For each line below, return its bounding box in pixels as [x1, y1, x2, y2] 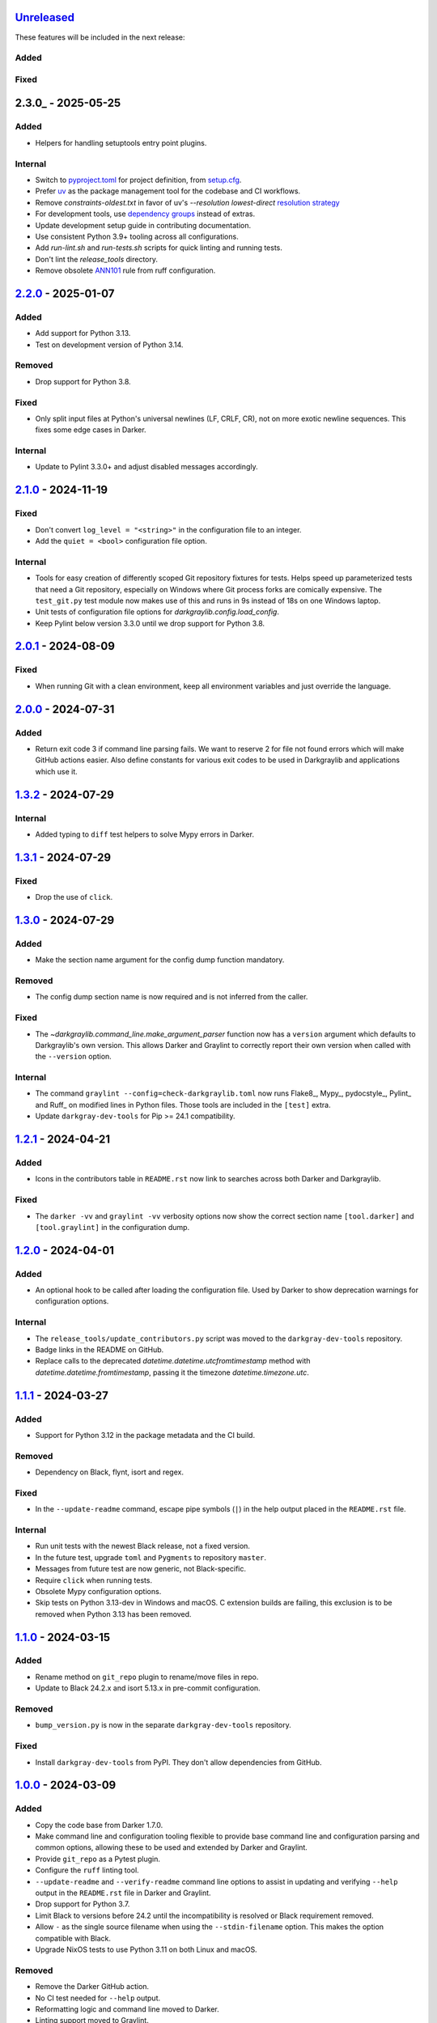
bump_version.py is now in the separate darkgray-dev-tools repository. [35, 1720, 291, 1730]
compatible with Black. [35, 1933, 112, 1943]
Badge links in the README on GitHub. [35, 1344, 164, 1355]
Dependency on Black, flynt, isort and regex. [35, 1467, 184, 1477]
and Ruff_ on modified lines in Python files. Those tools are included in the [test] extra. [35, 1100, 331, 1109]
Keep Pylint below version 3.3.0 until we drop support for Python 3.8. [35, 618, 265, 628]
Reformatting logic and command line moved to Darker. [35, 2004, 219, 2014]
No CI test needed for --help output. [35, 1993, 161, 2003]
